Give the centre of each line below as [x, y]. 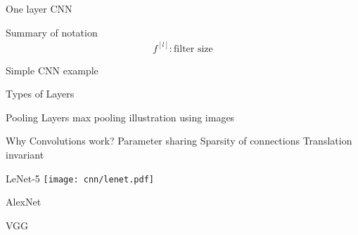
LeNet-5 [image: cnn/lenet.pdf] [80, 178]
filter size [193, 49]
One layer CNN [39, 8]
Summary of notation [52, 32]
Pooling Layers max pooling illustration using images [120, 117]
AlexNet [24, 202]
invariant [25, 155]
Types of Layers [40, 94]
